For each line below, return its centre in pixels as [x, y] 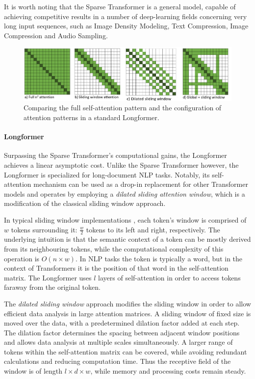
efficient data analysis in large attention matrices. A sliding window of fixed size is [127, 313]
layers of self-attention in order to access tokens [169, 277]
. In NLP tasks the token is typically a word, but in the [159, 258]
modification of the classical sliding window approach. [85, 203]
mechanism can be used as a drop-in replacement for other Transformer [141, 184]
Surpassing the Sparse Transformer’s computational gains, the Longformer [115, 155]
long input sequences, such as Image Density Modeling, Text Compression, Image [126, 26]
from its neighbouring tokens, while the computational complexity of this [114, 248]
